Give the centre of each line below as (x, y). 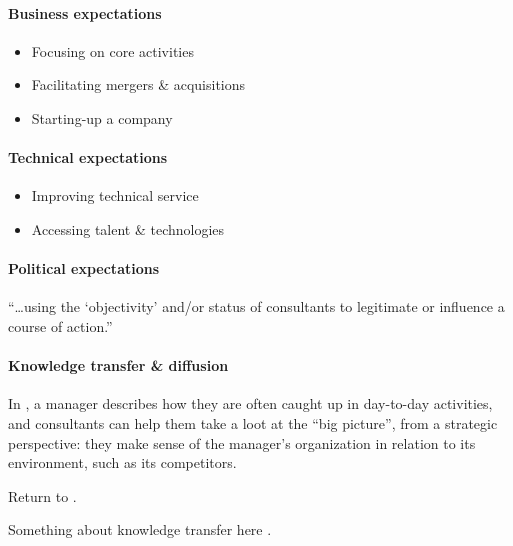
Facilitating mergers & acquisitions (138, 84)
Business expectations (85, 12)
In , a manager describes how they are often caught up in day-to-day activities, (250, 403)
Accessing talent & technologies (128, 228)
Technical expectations (88, 157)
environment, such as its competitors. (122, 462)
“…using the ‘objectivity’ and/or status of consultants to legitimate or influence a (256, 306)
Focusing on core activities (112, 50)
